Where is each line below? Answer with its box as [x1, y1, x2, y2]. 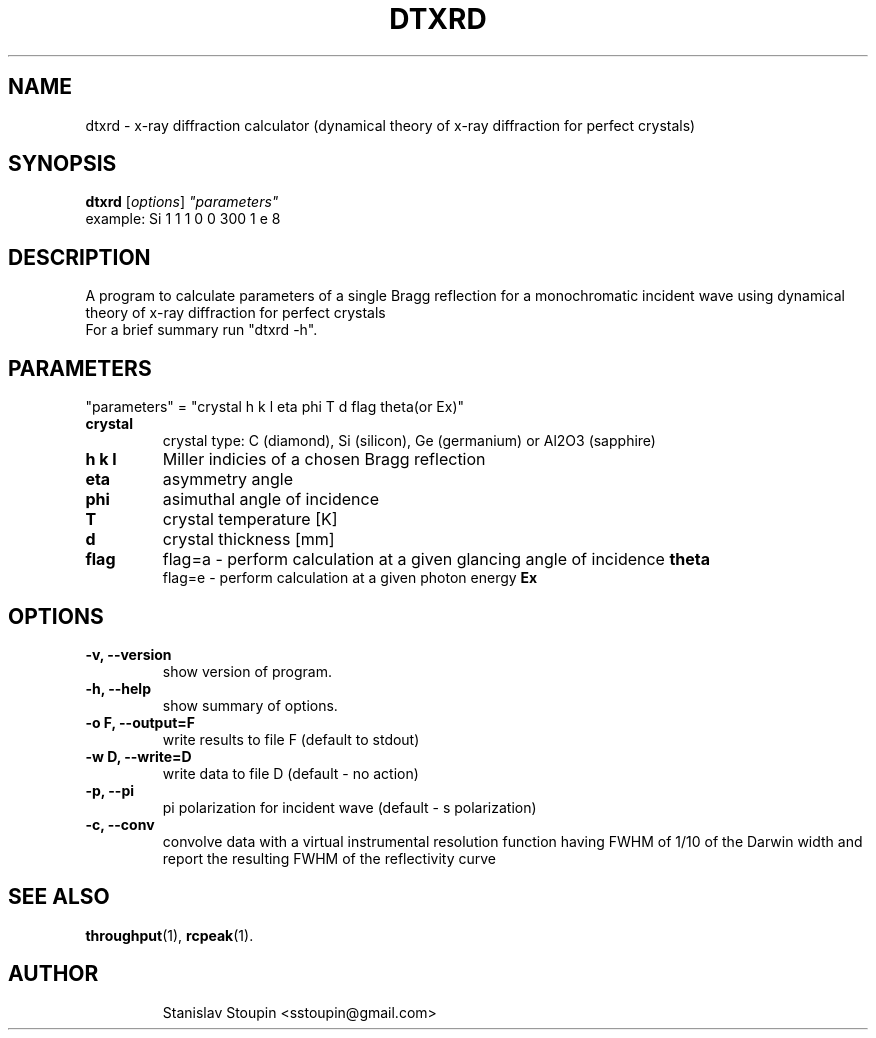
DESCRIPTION [8, 244, 151, 270]
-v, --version [85, 645, 172, 663]
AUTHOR [8, 961, 99, 987]
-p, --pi [85, 781, 135, 799]
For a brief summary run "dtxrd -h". [85, 321, 318, 339]
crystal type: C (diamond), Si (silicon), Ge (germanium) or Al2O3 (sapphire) [162, 432, 656, 450]
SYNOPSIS [8, 151, 117, 177]
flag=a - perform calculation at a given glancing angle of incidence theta [162, 549, 711, 570]
